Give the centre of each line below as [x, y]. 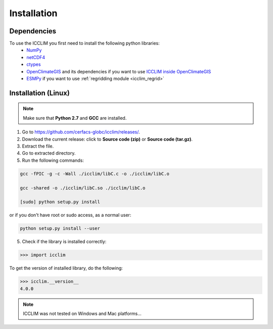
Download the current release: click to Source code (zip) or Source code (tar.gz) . [107, 139]
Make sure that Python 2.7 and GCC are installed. [75, 118]
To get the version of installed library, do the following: [66, 268]
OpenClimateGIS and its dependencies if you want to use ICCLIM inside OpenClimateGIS [119, 71]
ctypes [34, 64]
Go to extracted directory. [49, 153]
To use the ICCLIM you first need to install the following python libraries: [84, 43]
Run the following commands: [53, 160]
